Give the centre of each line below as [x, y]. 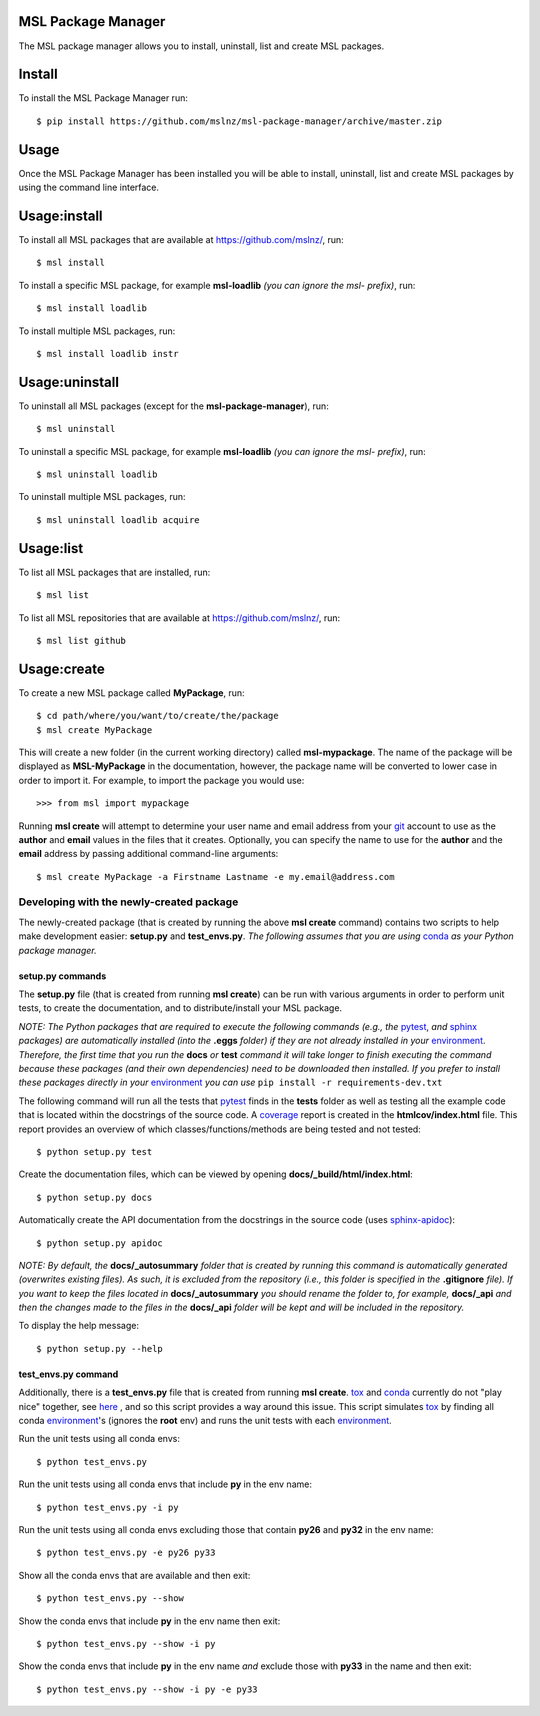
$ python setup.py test [94, 1151]
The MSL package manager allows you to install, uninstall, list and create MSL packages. [201, 46]
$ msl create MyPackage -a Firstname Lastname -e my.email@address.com [215, 876]
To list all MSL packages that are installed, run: [114, 572]
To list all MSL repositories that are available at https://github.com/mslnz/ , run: [179, 617]
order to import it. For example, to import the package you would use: [161, 780]
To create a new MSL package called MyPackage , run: [131, 692]
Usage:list [51, 548]
